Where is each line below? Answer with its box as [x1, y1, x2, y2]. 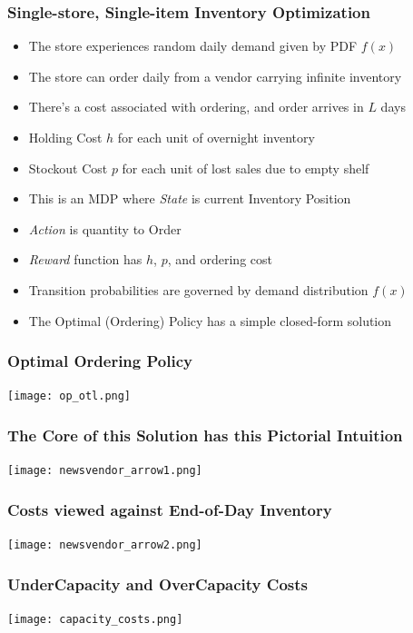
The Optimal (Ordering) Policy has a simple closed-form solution [28, 311, 392, 330]
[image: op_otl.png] [7, 390, 132, 403]
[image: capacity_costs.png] [7, 613, 183, 626]
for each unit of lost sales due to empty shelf [122, 158, 369, 177]
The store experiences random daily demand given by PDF [28, 36, 358, 55]
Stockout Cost [28, 158, 108, 177]
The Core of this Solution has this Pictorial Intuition [7, 423, 403, 446]
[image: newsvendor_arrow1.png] [7, 464, 202, 478]
